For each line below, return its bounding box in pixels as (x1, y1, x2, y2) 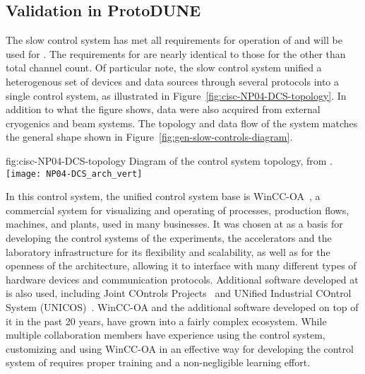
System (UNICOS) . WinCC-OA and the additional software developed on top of (6, 299, 359, 314)
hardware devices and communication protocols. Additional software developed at (6, 271, 359, 286)
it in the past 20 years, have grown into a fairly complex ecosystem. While (6, 313, 327, 328)
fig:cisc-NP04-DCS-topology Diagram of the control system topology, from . (6, 153, 333, 168)
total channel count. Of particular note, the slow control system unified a (6, 60, 322, 75)
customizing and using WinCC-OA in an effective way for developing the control (6, 341, 354, 356)
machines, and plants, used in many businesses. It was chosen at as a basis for (6, 216, 343, 231)
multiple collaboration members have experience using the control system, (6, 327, 325, 342)
